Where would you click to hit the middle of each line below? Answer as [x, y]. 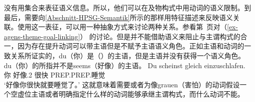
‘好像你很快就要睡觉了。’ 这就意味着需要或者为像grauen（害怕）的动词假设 [122, 84]
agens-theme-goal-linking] [42, 36]
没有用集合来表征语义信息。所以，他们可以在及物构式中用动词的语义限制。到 [127, 7]
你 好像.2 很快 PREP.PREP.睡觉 [55, 75]
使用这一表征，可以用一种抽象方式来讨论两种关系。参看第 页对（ [122, 27]
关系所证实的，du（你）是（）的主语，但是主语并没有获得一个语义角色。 [128, 55]
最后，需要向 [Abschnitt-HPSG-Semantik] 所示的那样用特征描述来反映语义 [118, 17]
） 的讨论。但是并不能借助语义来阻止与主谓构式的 [160, 36]
